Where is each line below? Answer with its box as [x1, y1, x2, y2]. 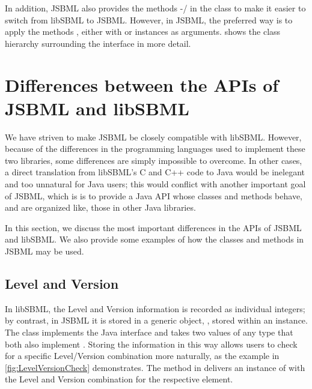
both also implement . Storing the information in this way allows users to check [5, 337, 298, 350]
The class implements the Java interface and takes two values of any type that [5, 326, 293, 339]
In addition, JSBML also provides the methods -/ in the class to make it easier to [5, 2, 306, 14]
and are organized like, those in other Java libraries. [5, 201, 196, 214]
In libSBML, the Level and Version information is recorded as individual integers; [5, 302, 305, 315]
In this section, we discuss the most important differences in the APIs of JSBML [5, 221, 302, 234]
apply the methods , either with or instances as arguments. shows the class [5, 25, 281, 38]
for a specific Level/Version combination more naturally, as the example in [5, 349, 280, 362]
